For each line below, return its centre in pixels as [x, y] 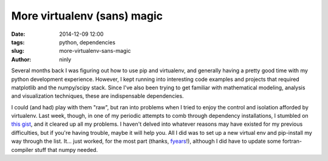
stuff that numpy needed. [66, 149]
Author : [21, 59]
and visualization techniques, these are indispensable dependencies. [97, 96]
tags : [18, 42]
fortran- [292, 141]
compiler [22, 149]
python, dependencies [87, 42]
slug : [18, 51]
